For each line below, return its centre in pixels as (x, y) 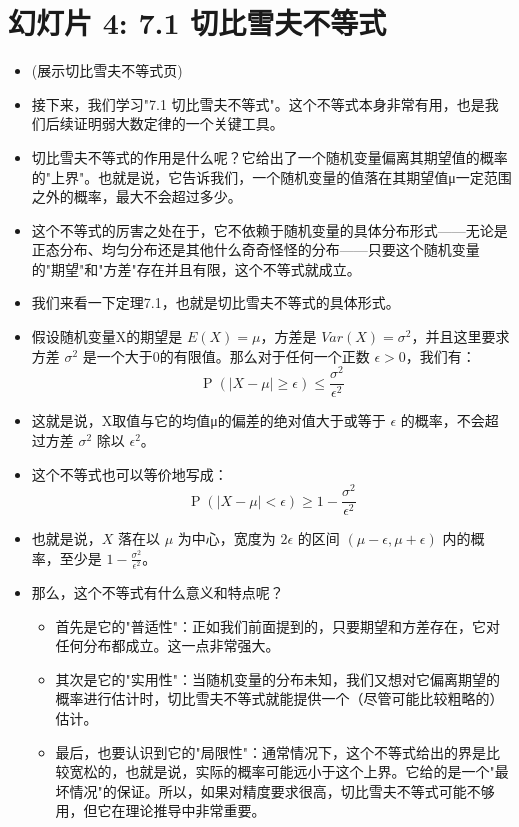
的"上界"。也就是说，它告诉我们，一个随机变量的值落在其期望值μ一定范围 (271, 176)
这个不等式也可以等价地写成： (129, 473)
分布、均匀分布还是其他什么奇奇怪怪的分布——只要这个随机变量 (269, 249)
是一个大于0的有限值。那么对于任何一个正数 (226, 355)
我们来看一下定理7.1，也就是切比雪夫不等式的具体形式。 (215, 302)
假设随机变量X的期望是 (107, 336)
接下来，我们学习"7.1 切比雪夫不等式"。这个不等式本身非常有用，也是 (258, 103)
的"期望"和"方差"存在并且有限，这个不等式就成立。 (196, 268)
